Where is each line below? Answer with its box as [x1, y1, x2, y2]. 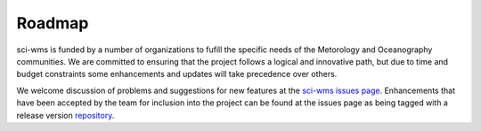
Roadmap [16, 13, 89, 33]
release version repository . [16, 110, 115, 120]
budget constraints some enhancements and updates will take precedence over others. [16, 69, 338, 80]
